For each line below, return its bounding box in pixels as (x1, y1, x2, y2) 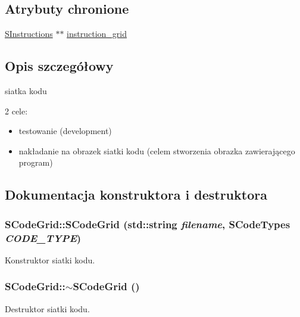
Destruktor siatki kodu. (5, 302, 90, 315)
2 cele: (5, 104, 28, 117)
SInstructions (5, 27, 53, 40)
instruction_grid (67, 27, 127, 40)
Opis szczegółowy (5, 57, 114, 75)
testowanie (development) (18, 125, 112, 137)
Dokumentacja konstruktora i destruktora (5, 185, 267, 204)
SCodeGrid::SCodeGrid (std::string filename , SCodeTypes (5, 216, 290, 231)
